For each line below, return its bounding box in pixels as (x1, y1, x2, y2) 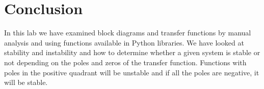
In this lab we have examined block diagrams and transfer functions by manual (4, 27, 251, 38)
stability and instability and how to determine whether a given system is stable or (4, 47, 260, 58)
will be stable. (4, 77, 48, 87)
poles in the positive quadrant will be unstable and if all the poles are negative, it (4, 67, 259, 77)
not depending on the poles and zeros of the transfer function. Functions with (4, 57, 247, 67)
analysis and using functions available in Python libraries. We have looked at (4, 37, 244, 48)
